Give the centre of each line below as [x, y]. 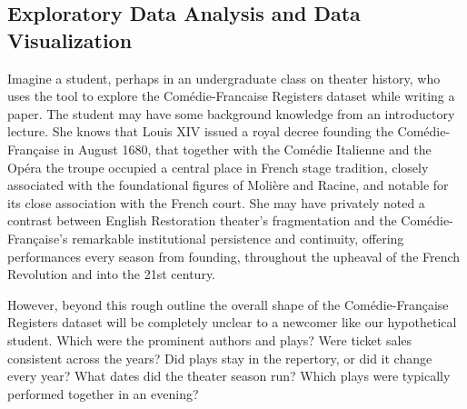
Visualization [70, 40]
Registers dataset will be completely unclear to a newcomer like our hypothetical [232, 322]
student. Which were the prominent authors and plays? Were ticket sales [210, 339]
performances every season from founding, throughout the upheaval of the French [234, 256]
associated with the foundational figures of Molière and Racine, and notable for [228, 185]
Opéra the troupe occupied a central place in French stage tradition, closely [218, 167]
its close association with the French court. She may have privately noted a [216, 202]
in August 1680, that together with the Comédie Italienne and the [247, 149]
